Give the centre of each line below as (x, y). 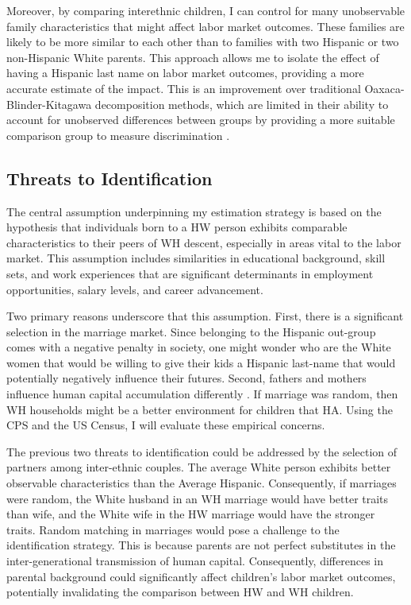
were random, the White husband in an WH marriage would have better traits (198, 498)
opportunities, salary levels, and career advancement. (135, 289)
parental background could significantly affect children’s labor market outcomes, (201, 576)
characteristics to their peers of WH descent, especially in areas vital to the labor (204, 242)
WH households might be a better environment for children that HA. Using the (200, 409)
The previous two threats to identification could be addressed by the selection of (202, 451)
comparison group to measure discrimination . (118, 135)
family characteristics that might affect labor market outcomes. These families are (205, 26)
